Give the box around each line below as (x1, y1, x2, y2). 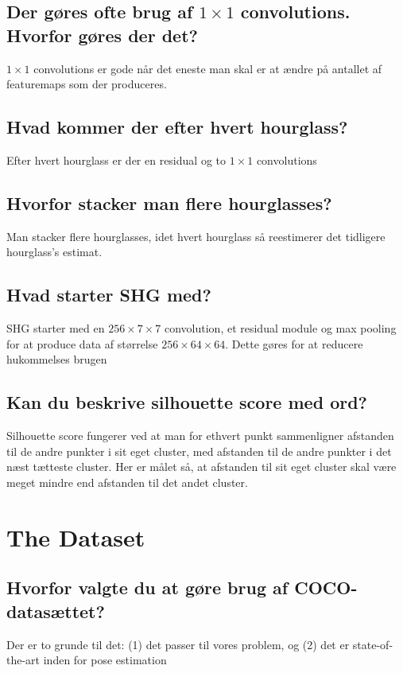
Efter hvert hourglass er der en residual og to (6, 151, 226, 168)
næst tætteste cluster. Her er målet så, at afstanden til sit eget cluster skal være (6, 458, 397, 475)
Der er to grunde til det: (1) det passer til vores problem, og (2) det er (6, 636, 350, 652)
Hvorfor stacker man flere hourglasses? (6, 190, 332, 215)
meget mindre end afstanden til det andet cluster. (6, 473, 248, 490)
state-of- (352, 636, 393, 652)
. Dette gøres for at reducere (225, 335, 363, 352)
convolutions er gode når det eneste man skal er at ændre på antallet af (33, 60, 382, 76)
